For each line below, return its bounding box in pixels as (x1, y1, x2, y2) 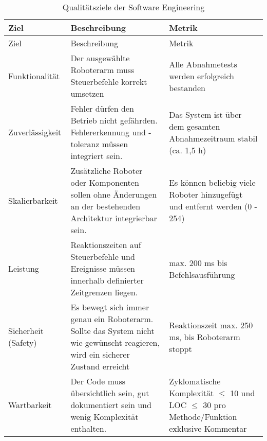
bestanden (169, 81, 205, 94)
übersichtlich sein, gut (70, 387, 149, 399)
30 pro (203, 399, 226, 411)
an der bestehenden (70, 200, 141, 212)
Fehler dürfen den (70, 102, 134, 114)
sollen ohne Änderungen (70, 188, 157, 200)
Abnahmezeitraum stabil (169, 132, 258, 144)
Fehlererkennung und (70, 126, 146, 138)
